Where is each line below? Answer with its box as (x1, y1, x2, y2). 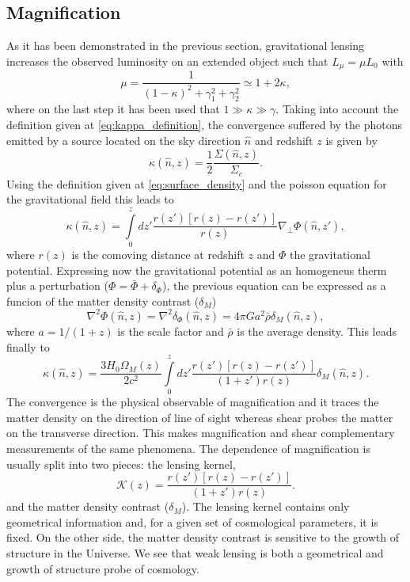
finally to (6, 338, 50, 355)
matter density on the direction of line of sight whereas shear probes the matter (6, 409, 393, 425)
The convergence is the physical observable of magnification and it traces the (6, 394, 379, 410)
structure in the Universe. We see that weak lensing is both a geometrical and (6, 545, 384, 561)
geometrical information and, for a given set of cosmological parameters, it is (6, 513, 378, 530)
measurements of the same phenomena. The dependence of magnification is (6, 440, 370, 456)
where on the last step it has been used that (6, 101, 220, 117)
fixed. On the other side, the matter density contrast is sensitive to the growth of (6, 529, 400, 546)
